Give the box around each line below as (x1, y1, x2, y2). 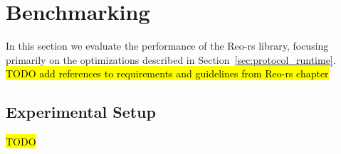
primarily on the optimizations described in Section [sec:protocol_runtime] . (6, 52, 336, 67)
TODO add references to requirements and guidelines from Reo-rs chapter (6, 66, 329, 81)
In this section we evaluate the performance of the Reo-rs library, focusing (6, 38, 329, 53)
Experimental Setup (6, 101, 156, 123)
